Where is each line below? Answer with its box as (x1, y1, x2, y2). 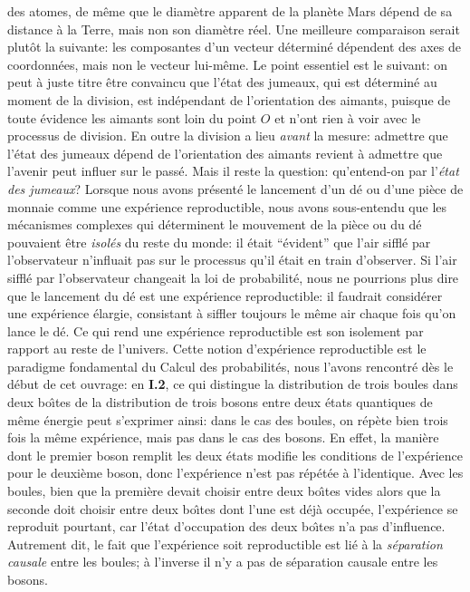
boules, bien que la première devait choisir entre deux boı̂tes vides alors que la (7, 481, 441, 500)
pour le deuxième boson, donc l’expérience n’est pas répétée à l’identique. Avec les (7, 463, 464, 482)
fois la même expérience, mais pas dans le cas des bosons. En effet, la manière (7, 428, 439, 447)
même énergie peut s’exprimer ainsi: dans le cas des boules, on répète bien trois (7, 410, 448, 429)
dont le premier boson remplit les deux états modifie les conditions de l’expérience (7, 445, 463, 464)
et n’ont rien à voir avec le (274, 108, 421, 127)
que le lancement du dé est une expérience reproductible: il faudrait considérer (7, 286, 443, 305)
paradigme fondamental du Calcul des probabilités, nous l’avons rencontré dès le (7, 356, 454, 375)
